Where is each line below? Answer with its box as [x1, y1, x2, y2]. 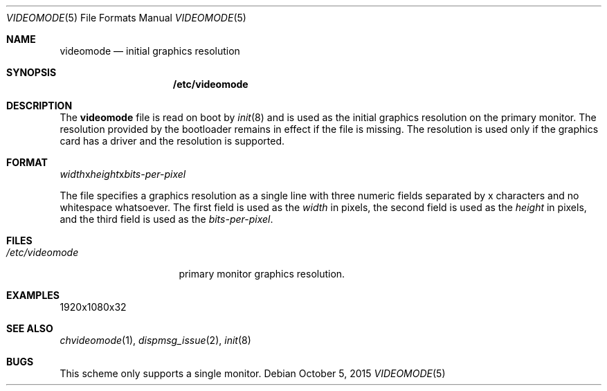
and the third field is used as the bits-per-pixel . [60, 213, 273, 225]
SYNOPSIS [6, 66, 57, 78]
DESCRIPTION [6, 100, 73, 111]
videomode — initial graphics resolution [60, 45, 240, 57]
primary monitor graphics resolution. [179, 268, 345, 280]
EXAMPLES [6, 289, 60, 301]
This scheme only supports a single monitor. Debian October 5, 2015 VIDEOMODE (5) [60, 367, 446, 379]
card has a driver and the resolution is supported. [60, 135, 284, 147]
